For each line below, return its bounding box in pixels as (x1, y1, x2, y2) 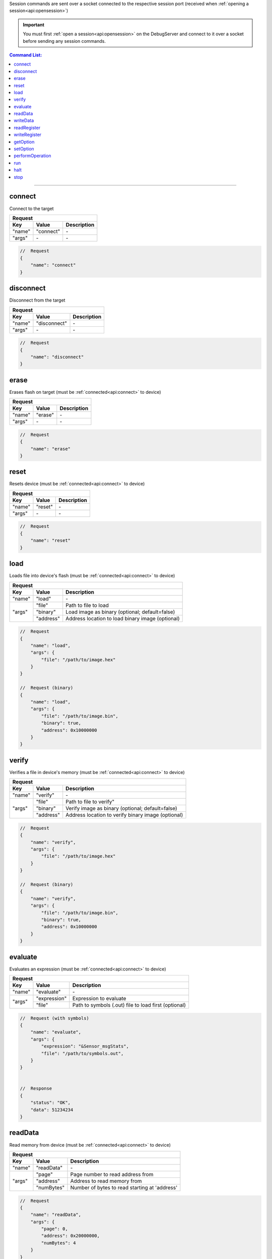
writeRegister (14, 131, 42, 138)
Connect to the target (9, 205, 54, 212)
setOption (14, 146, 35, 152)
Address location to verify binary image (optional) (65, 811, 183, 818)
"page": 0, (41, 1226, 68, 1232)
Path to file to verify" (65, 798, 115, 805)
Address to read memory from (70, 1177, 142, 1184)
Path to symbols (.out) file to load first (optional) (72, 1001, 186, 1008)
